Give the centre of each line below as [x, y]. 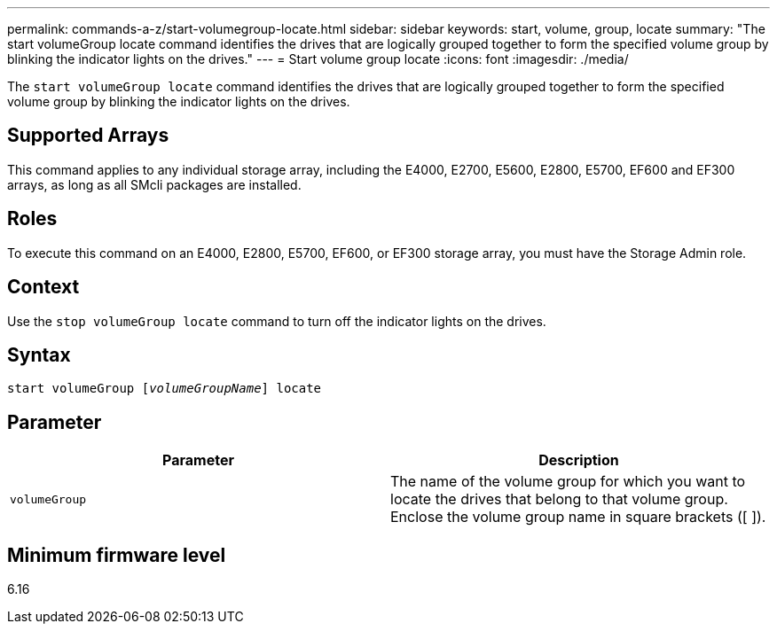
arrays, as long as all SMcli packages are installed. [154, 184]
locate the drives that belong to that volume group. [559, 499]
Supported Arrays [88, 136]
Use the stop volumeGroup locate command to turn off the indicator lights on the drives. [277, 321]
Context [43, 287]
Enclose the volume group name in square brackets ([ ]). [578, 517]
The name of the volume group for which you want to [568, 482]
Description [579, 460]
